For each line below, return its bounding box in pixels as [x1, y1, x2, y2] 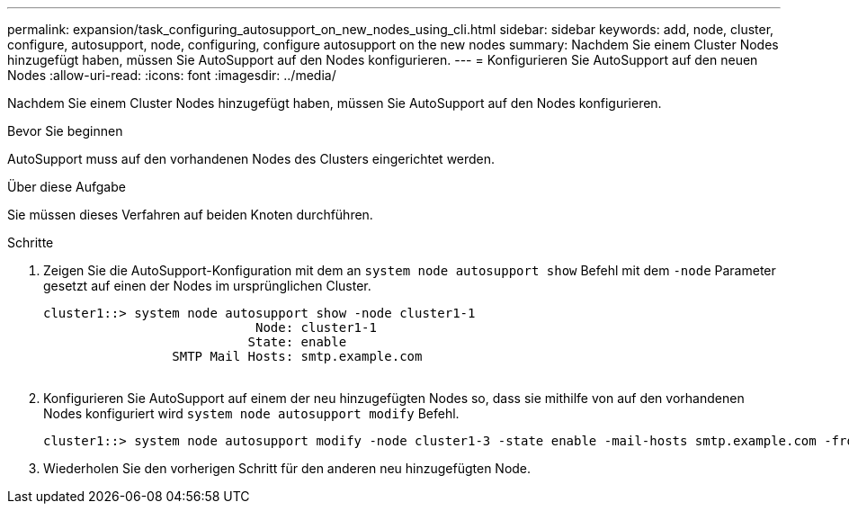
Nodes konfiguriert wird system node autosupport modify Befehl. [43, 406, 460, 421]
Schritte [7, 235, 54, 250]
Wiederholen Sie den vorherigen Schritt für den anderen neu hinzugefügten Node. [43, 461, 532, 476]
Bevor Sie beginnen [7, 123, 123, 139]
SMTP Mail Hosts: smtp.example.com [172, 349, 423, 363]
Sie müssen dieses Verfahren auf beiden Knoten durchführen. [7, 207, 373, 222]
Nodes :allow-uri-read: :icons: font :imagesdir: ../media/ [7, 67, 336, 83]
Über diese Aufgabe [7, 179, 126, 194]
